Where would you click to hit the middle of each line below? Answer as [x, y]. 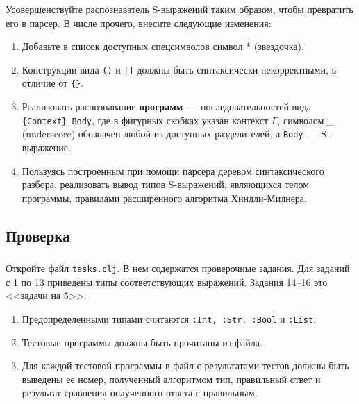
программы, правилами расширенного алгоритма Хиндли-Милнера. [164, 197]
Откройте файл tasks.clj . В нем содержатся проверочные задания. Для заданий [178, 268]
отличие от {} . [53, 83]
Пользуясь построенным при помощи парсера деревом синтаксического [173, 170]
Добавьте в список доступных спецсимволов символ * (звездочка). [163, 46]
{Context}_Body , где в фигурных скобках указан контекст [145, 120]
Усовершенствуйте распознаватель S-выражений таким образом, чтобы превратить [179, 9]
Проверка [38, 235]
